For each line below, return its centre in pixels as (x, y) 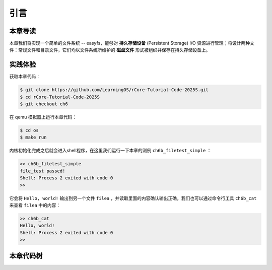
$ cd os (29, 130)
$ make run (33, 138)
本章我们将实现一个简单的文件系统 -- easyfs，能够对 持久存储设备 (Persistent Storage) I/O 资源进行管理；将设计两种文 (132, 43)
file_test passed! (43, 171)
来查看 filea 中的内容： (35, 205)
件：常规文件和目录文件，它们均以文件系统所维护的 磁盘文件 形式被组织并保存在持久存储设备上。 (110, 50)
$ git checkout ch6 (44, 104)
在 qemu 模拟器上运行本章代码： (43, 117)
